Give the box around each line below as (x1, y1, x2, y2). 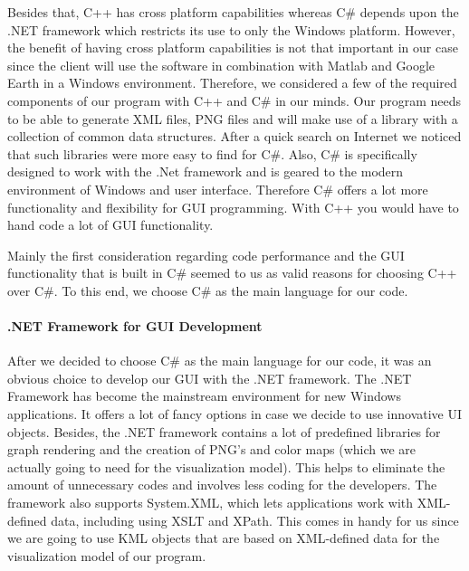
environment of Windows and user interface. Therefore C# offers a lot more (7, 179, 428, 198)
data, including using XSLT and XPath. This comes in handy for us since (51, 510, 459, 529)
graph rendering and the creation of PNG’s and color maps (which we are (7, 440, 416, 459)
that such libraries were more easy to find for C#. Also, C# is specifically (7, 144, 417, 163)
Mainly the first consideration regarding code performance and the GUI (7, 245, 405, 264)
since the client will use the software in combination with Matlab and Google (7, 55, 435, 74)
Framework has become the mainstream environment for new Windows (7, 386, 401, 405)
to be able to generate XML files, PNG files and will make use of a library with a (7, 109, 458, 128)
